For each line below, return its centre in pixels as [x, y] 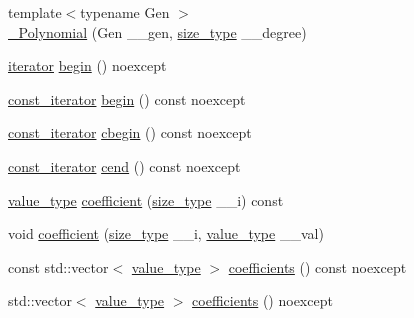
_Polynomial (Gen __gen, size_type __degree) [157, 31]
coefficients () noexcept [262, 300]
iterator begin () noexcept [87, 65]
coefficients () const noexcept [317, 266]
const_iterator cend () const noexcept [124, 165]
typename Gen [125, 12]
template [35, 12]
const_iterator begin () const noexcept [127, 98]
